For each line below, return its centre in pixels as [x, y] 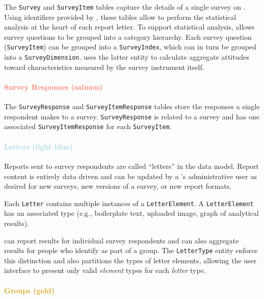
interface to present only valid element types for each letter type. [105, 270]
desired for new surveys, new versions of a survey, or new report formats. [118, 186]
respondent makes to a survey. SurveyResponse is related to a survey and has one [132, 116]
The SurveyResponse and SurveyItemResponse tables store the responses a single [132, 106]
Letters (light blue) [38, 146]
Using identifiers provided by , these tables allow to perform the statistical [120, 17]
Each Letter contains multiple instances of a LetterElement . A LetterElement [129, 203]
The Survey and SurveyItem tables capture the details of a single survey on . [125, 7]
